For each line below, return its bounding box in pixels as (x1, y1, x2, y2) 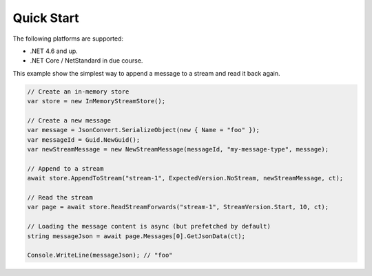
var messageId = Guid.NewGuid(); (27, 136, 141, 144)
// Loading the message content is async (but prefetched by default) (27, 222, 271, 231)
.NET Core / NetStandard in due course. (30, 56, 143, 65)
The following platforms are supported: (12, 34, 124, 43)
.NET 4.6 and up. (30, 47, 79, 55)
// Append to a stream (27, 164, 104, 172)
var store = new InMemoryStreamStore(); (27, 97, 165, 105)
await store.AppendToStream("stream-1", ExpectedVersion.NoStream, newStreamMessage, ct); (27, 174, 344, 182)
